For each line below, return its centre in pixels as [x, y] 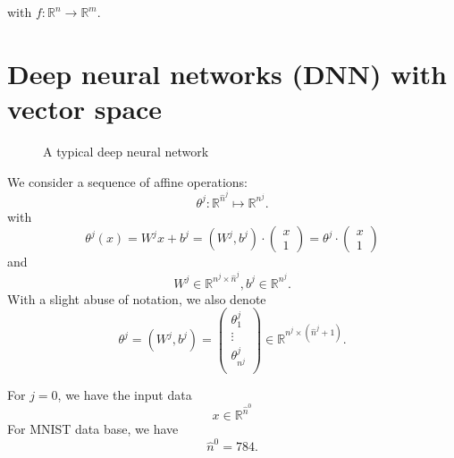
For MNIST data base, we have [93, 429]
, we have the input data [125, 394]
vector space [85, 108]
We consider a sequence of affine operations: [128, 181]
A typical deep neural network [126, 151]
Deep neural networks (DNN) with [227, 73]
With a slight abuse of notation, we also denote [137, 298]
